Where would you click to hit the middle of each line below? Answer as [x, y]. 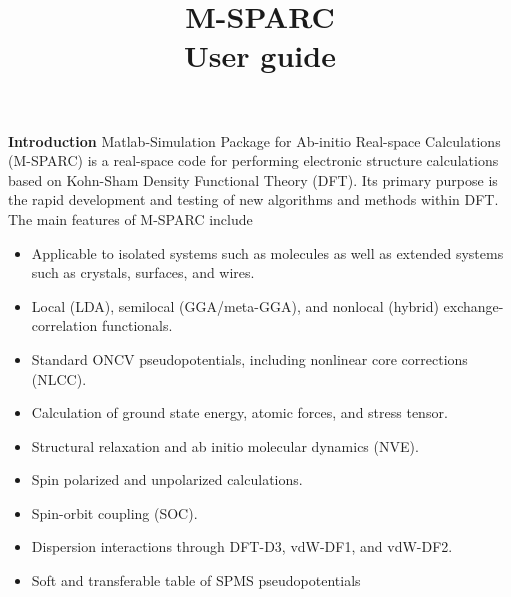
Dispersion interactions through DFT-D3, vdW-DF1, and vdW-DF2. [242, 546]
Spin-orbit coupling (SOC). [114, 512]
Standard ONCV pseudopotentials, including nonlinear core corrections [249, 358]
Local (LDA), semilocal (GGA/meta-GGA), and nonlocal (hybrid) [235, 305]
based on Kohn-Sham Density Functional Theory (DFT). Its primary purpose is [253, 179]
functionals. [137, 325]
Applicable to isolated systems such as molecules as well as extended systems [267, 252]
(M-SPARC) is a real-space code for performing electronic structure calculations [253, 160]
